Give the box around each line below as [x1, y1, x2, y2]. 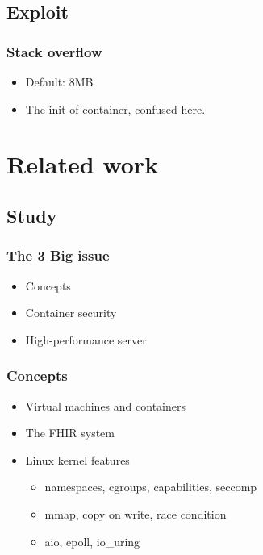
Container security [25, 304, 117, 321]
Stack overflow [6, 41, 102, 61]
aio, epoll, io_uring [44, 532, 140, 549]
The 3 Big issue [6, 245, 110, 265]
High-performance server [25, 331, 147, 348]
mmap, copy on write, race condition [44, 505, 227, 522]
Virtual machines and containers [25, 397, 186, 414]
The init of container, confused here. [25, 100, 206, 117]
